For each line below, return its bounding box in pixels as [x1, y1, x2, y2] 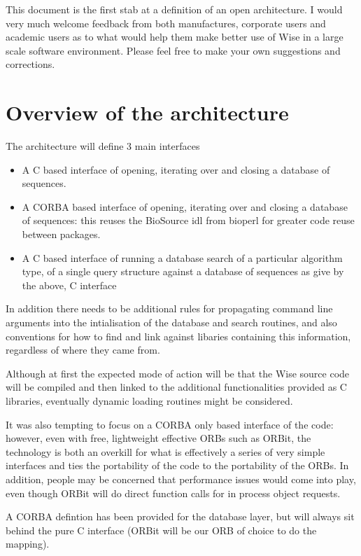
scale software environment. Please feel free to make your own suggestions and [6, 43, 341, 57]
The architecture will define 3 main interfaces [6, 139, 200, 153]
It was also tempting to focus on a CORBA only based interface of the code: [6, 417, 334, 431]
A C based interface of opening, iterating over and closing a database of [22, 162, 330, 176]
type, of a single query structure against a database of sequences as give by [22, 264, 344, 279]
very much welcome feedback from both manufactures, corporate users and [6, 15, 326, 30]
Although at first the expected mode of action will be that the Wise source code [6, 366, 350, 380]
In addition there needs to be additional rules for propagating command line [6, 301, 333, 316]
